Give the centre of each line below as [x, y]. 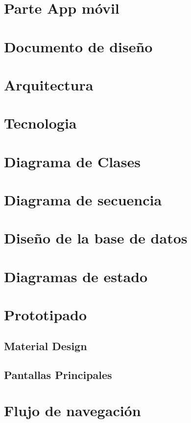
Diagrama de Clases [72, 161]
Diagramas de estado [76, 276]
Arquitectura [49, 84]
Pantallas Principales [58, 374]
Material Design [46, 345]
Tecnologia [40, 123]
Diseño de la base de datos [96, 238]
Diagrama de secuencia [83, 200]
